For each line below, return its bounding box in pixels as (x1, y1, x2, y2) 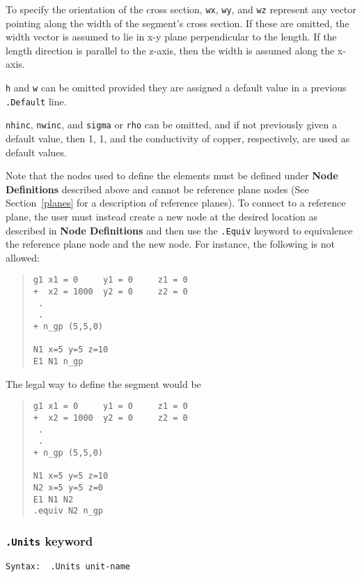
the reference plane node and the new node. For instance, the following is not (6, 237, 335, 251)
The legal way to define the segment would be (6, 376, 201, 391)
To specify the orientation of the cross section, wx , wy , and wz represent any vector (6, 2, 356, 16)
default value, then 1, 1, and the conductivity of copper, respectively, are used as (6, 131, 350, 145)
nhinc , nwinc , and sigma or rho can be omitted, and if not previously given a (6, 117, 337, 132)
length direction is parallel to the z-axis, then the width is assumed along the (6, 43, 335, 57)
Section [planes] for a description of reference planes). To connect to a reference (6, 195, 346, 210)
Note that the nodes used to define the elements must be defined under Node (6, 168, 338, 183)
